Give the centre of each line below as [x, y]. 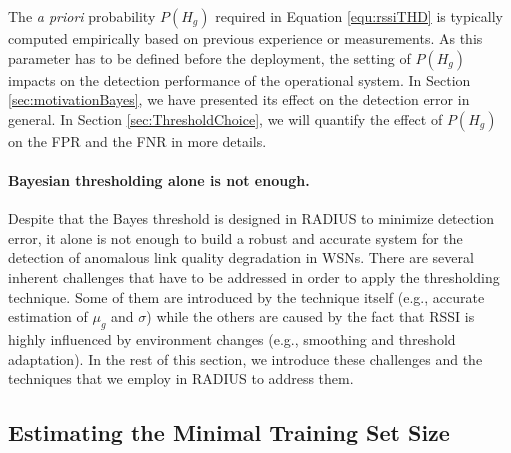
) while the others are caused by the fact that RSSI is [310, 316]
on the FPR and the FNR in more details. [137, 140]
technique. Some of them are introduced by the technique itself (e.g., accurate [246, 296]
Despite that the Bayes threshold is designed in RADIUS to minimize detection [251, 218]
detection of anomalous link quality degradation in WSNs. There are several [241, 257]
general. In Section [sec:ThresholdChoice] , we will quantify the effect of [225, 118]
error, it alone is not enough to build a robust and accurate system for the [235, 237]
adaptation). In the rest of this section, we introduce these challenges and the [245, 358]
